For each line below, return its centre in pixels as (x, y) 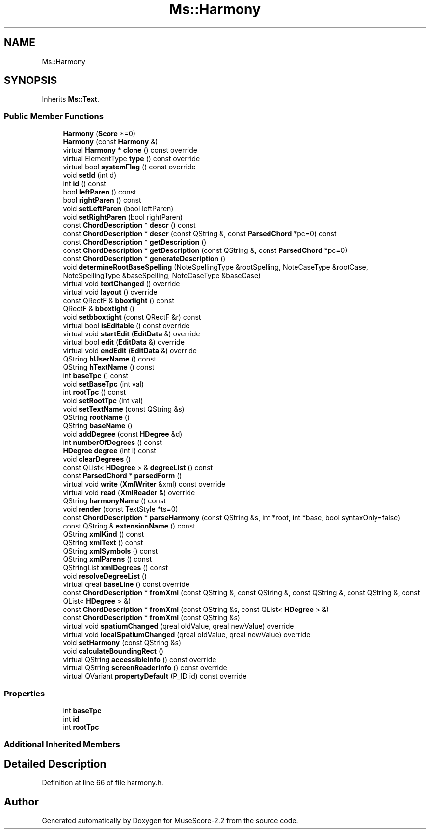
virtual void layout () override (110, 292)
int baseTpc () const (96, 376)
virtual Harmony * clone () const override (130, 150)
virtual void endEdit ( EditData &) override (130, 351)
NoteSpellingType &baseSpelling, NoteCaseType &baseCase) (162, 276)
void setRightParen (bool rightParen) (123, 217)
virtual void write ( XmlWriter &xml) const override (144, 484)
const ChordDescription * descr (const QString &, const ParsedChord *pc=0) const (200, 234)
